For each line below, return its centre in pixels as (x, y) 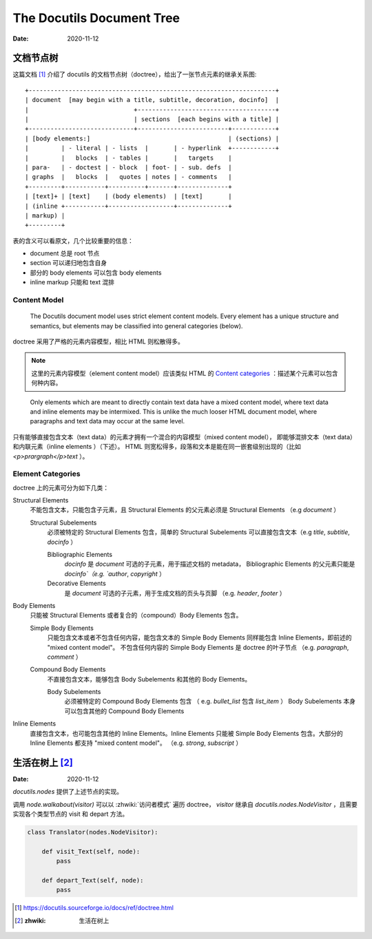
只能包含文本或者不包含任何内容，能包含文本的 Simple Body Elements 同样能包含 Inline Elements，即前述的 (199, 637)
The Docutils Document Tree (96, 18)
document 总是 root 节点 (65, 253)
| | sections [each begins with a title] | (152, 119)
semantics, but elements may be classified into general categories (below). (136, 326)
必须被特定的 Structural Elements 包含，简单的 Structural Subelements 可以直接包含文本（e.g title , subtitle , (199, 532)
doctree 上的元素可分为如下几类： (61, 487)
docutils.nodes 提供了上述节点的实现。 (68, 792)
